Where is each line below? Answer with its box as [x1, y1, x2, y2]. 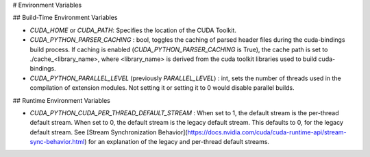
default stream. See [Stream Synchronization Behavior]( [29, 128, 188, 136]
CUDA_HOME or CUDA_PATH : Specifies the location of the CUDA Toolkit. [29, 26, 236, 34]
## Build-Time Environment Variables [12, 14, 118, 22]
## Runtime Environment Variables [12, 96, 111, 104]
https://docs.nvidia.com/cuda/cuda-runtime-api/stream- [187, 128, 347, 136]
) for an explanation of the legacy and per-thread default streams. [84, 138, 270, 146]
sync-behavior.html [29, 138, 85, 146]
